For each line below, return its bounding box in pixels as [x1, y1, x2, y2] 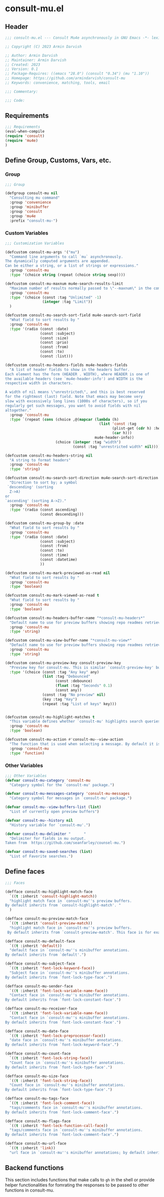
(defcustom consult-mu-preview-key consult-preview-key [5, 660, 121, 666]
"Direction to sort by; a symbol [9, 480, 78, 485]
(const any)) [55, 688, 82, 693]
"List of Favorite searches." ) [9, 854, 73, 859]
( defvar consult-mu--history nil [5, 818, 73, 823]
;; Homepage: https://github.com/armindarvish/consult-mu [5, 76, 125, 81]
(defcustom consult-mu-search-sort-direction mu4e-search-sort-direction [5, 476, 159, 481]
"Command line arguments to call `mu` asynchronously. [9, 254, 123, 259]
